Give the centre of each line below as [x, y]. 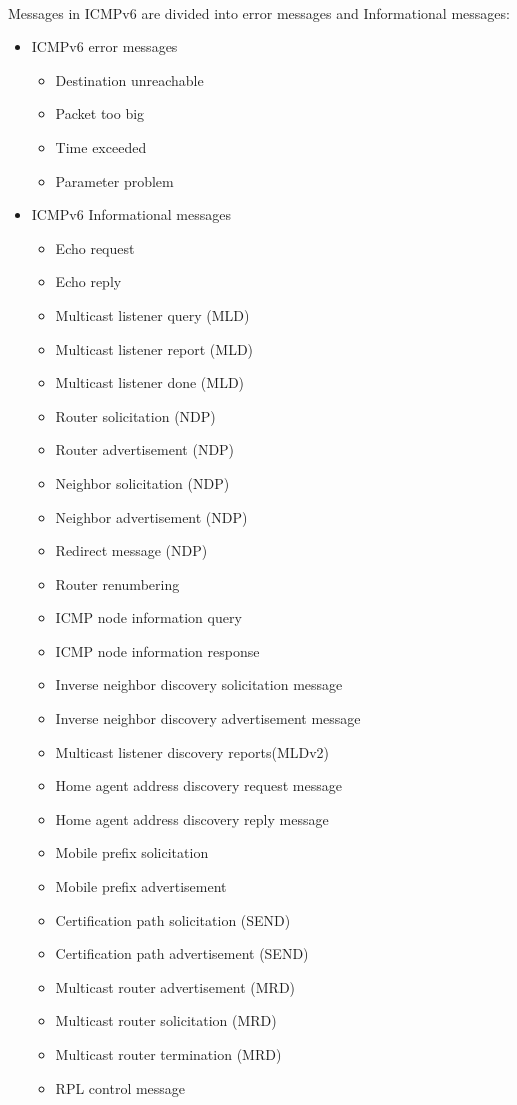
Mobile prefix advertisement [141, 886]
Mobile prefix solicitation [132, 852]
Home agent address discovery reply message [192, 818]
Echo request [95, 247]
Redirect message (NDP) [131, 550]
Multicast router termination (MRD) [168, 1054]
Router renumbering [117, 583]
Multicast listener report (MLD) [154, 348]
